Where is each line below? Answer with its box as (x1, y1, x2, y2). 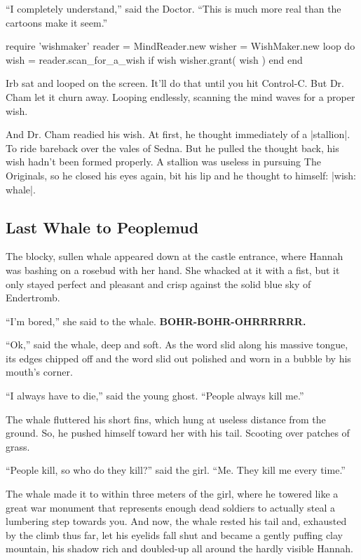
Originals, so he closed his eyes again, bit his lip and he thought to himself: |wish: (6, 168, 356, 182)
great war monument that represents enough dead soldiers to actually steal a (6, 500, 335, 514)
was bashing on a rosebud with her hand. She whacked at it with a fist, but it (6, 262, 340, 277)
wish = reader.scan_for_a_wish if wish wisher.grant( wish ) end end (6, 52, 303, 67)
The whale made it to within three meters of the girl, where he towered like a (6, 486, 339, 501)
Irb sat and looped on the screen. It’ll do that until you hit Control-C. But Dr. (6, 76, 344, 90)
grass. (6, 439, 30, 453)
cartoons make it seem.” (6, 15, 108, 29)
